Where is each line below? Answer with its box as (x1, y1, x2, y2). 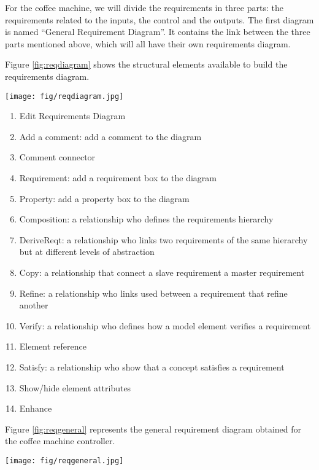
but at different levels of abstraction (19, 245, 155, 258)
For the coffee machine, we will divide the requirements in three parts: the (5, 1, 283, 14)
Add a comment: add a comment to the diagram (19, 130, 202, 143)
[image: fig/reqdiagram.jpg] (5, 92, 124, 101)
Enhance (19, 402, 52, 415)
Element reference (19, 340, 86, 353)
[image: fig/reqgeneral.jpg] (5, 456, 124, 465)
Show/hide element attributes (19, 381, 131, 394)
